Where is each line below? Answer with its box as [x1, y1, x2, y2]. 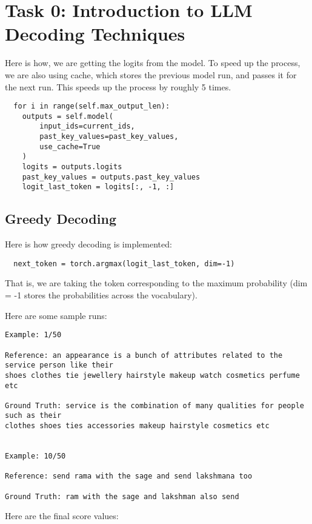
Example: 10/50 [5, 452, 66, 461]
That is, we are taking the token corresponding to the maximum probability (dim [5, 277, 308, 289]
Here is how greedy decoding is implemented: [5, 238, 172, 250]
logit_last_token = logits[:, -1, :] [22, 183, 174, 192]
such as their [5, 411, 62, 420]
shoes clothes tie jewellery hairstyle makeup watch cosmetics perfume [5, 371, 300, 380]
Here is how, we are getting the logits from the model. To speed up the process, [5, 56, 300, 69]
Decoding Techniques [5, 21, 185, 46]
